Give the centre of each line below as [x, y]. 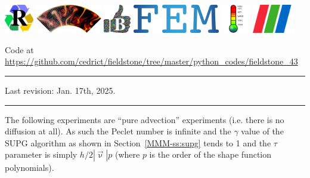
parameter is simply [41, 154]
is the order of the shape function [210, 154]
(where [127, 154]
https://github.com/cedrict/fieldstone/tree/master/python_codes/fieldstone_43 [151, 61]
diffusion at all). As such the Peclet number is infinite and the [118, 131]
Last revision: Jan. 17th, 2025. [60, 90]
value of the [262, 131]
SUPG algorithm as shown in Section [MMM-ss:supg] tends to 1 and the [138, 142]
